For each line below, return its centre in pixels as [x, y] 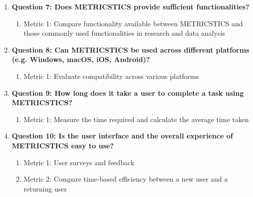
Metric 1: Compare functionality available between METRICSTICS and [133, 23]
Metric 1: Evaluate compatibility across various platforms [111, 76]
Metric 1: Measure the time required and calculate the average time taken [136, 119]
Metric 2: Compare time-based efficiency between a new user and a [126, 179]
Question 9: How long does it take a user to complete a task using [128, 93]
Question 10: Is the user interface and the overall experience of [122, 136]
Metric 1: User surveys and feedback [79, 162]
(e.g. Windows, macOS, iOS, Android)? [81, 59]
